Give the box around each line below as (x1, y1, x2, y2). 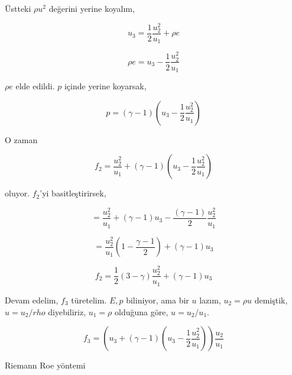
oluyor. (5, 187, 30, 199)
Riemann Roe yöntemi (5, 359, 86, 371)
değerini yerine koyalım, (48, 2, 135, 14)
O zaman (5, 133, 38, 146)
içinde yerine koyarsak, (64, 80, 147, 92)
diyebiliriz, (48, 305, 86, 318)
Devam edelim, (5, 293, 59, 306)
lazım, (199, 293, 221, 306)
